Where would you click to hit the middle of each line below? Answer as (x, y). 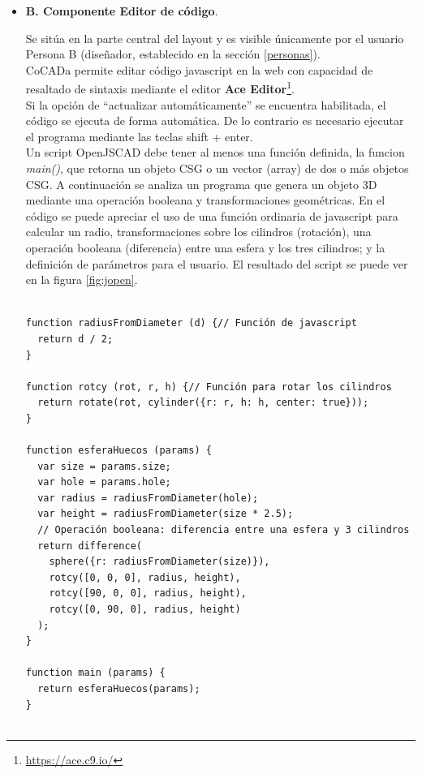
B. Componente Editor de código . (122, 11)
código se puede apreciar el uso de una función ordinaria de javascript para (212, 215)
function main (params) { (95, 673)
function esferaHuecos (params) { (118, 451)
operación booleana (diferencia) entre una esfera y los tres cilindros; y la (205, 247)
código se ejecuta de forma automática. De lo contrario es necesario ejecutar (215, 120)
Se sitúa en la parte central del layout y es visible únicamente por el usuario (215, 38)
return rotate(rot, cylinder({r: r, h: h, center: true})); (203, 403)
